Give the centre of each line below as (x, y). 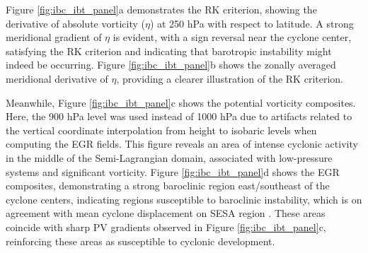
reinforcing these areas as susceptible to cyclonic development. (140, 241)
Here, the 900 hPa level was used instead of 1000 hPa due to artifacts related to (179, 116)
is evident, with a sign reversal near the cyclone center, (232, 37)
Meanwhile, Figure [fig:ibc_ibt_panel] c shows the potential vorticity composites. (181, 102)
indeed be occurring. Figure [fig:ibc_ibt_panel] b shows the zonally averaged (171, 65)
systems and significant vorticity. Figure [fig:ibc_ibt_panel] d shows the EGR (173, 171)
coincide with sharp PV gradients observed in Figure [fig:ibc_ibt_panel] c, (166, 226)
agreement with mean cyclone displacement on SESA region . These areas (166, 213)
